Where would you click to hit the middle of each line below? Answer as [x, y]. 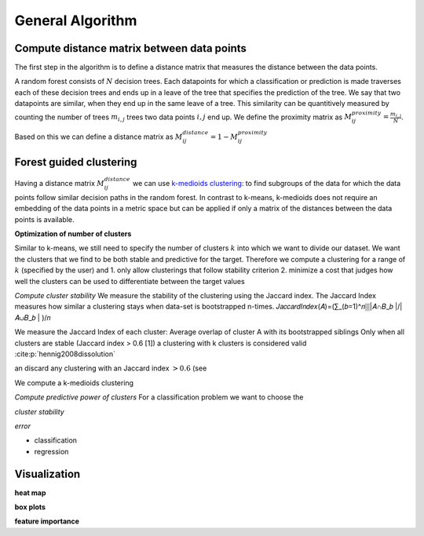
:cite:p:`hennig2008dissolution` [65, 354]
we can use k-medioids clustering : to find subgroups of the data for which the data [267, 184]
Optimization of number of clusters [73, 234]
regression [51, 451]
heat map [30, 492]
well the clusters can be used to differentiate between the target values [130, 281]
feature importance [47, 521]
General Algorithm [76, 20]
